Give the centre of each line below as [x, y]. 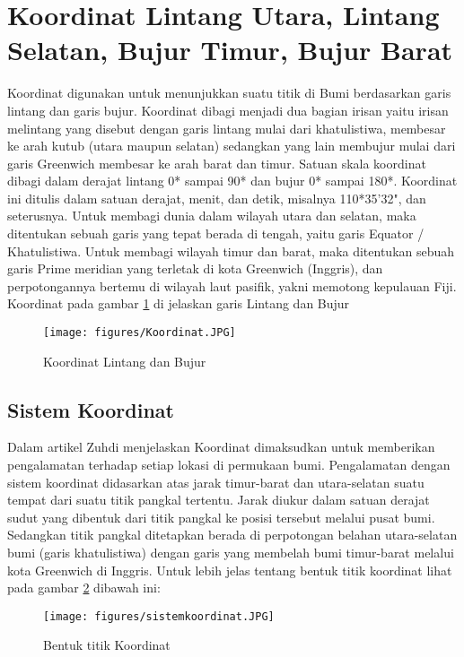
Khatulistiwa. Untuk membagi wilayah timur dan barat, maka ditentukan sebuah [231, 251]
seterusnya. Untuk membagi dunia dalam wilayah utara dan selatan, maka [212, 216]
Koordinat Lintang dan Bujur [125, 361]
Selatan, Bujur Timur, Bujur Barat [230, 50]
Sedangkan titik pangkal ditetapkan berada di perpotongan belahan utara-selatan [232, 535]
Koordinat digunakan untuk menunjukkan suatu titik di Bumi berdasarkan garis [229, 93]
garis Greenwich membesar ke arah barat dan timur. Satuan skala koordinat [217, 163]
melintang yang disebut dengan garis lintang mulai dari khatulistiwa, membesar [227, 128]
